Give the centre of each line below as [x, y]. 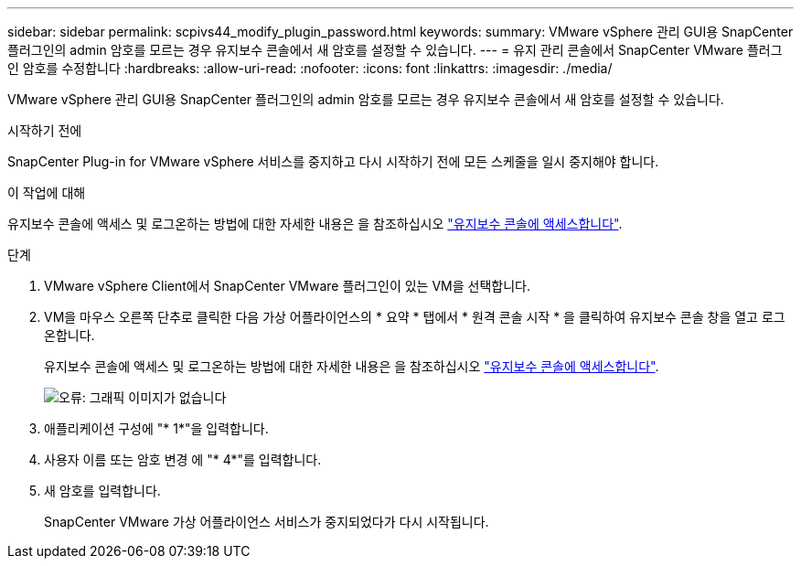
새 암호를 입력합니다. [102, 491]
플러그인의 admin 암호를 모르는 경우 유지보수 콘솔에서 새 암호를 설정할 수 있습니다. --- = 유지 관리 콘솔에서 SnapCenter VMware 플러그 [395, 50]
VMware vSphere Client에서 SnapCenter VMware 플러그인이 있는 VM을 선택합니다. [287, 286]
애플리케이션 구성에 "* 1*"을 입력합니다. [156, 428]
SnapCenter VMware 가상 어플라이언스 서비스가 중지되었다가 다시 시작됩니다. [267, 522]
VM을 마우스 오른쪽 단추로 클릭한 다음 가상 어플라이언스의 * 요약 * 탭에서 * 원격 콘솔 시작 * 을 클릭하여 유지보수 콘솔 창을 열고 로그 [415, 317]
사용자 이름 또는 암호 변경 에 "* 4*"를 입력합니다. [183, 459]
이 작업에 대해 [47, 192]
